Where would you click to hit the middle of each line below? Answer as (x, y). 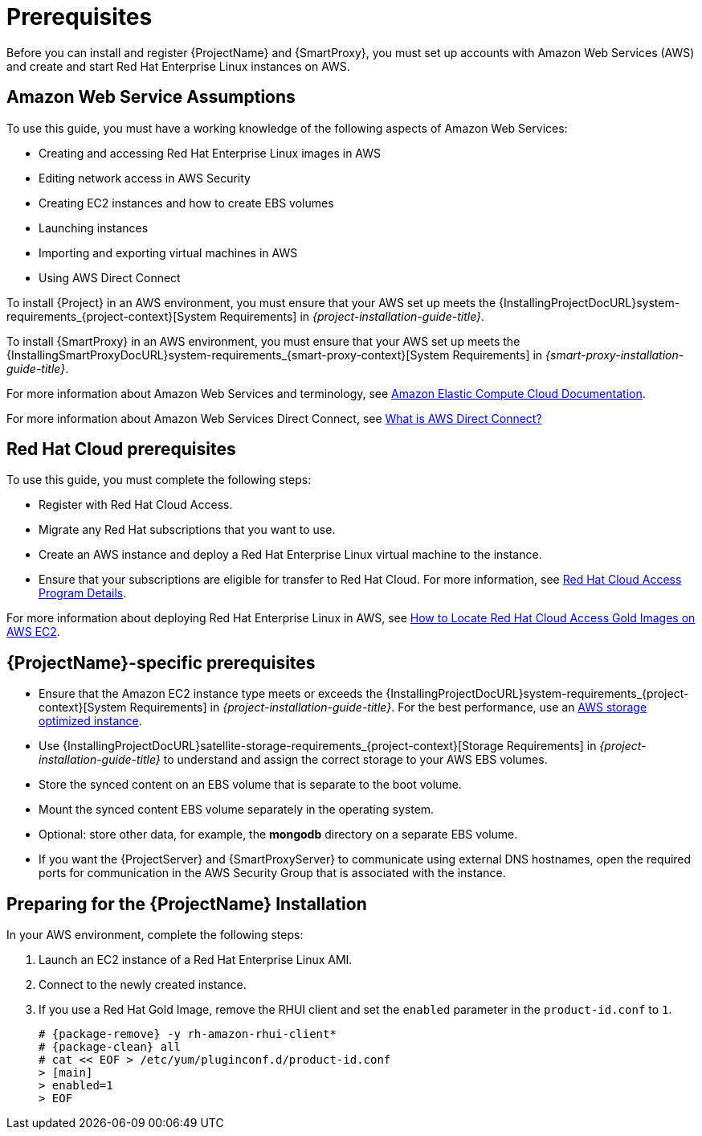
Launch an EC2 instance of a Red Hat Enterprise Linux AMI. (196, 960)
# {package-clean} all (110, 1047)
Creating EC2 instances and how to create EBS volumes (186, 203)
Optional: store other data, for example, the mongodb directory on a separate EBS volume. (278, 835)
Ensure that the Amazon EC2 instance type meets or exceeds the (211, 694)
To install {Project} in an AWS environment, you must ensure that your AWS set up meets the (251, 302)
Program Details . (83, 593)
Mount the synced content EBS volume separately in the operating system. (237, 810)
